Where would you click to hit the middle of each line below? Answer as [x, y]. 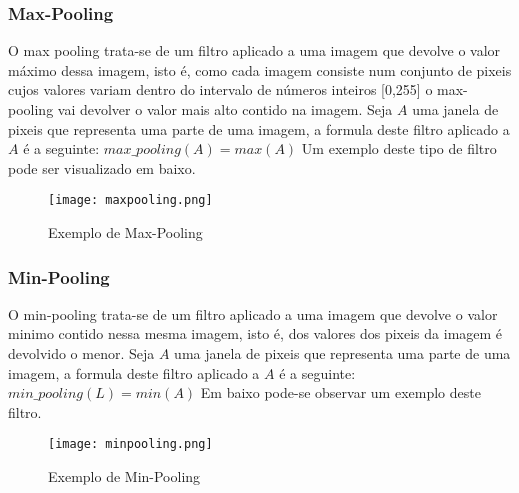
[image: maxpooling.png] [130, 200]
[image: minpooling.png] [130, 444]
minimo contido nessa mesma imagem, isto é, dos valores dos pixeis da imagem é [255, 333]
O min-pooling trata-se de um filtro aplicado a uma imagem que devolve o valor [253, 313]
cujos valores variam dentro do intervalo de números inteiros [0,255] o [220, 89]
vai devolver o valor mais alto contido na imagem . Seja [225, 109]
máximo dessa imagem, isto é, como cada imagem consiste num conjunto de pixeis [260, 69]
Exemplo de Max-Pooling [125, 232]
